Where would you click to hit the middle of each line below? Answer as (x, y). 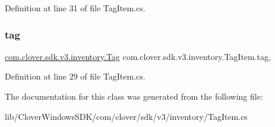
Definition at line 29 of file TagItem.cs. (75, 76)
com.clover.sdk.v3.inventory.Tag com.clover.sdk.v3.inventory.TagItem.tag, (138, 56)
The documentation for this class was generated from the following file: (134, 96)
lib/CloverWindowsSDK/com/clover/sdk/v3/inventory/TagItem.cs (126, 116)
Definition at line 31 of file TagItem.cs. (75, 8)
